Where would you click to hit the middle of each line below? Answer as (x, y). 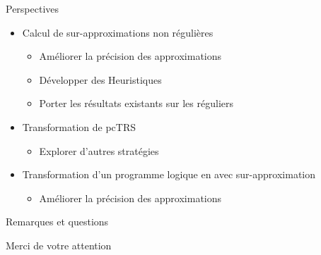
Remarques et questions (57, 222)
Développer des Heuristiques (100, 79)
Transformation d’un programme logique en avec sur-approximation (169, 174)
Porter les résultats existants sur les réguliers (136, 103)
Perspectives (33, 8)
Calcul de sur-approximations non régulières (118, 32)
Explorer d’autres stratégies (99, 150)
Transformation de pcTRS (79, 126)
